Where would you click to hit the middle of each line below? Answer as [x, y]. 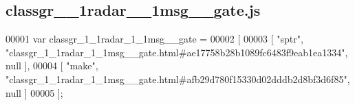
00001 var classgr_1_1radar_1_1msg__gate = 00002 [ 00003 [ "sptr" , [154, 39]
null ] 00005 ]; [34, 92]
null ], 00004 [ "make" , [52, 66]
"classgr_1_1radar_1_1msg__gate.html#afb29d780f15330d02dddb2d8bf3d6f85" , [178, 79]
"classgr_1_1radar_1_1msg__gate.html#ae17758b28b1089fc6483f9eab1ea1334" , [177, 52]
